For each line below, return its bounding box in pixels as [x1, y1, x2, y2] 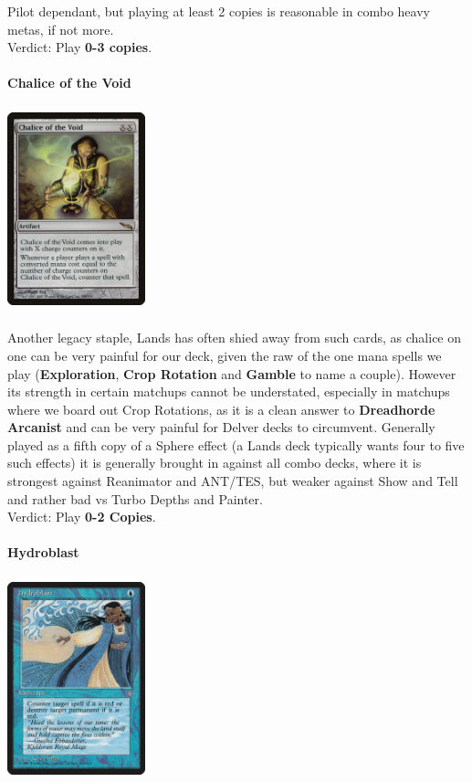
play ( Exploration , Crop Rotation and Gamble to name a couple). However [7, 364, 456, 383]
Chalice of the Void [7, 73, 131, 92]
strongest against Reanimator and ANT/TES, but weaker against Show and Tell [7, 471, 458, 491]
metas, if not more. [7, 19, 114, 38]
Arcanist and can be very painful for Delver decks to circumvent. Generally [7, 417, 435, 437]
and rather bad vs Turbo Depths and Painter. [7, 489, 263, 508]
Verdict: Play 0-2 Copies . [7, 507, 156, 526]
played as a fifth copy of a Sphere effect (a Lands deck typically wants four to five [7, 435, 465, 454]
